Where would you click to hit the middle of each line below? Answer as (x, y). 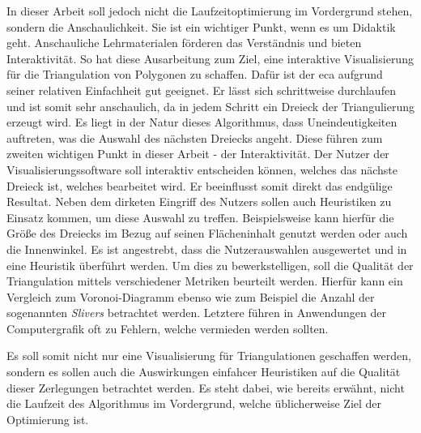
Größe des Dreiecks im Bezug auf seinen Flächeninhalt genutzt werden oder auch (207, 233)
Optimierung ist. (48, 419)
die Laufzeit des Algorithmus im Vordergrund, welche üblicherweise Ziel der (194, 403)
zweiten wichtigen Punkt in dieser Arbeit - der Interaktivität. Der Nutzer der (198, 154)
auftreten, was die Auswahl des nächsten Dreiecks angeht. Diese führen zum (195, 137)
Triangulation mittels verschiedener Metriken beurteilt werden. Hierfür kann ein (205, 281)
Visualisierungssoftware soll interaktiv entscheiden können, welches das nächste (202, 169)
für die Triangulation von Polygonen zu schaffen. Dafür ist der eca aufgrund (195, 74)
